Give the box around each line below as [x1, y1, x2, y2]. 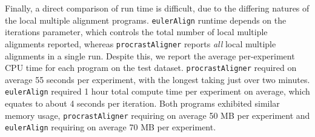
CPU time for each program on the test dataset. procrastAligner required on [5, 61, 297, 74]
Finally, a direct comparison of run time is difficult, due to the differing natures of [5, 2, 310, 14]
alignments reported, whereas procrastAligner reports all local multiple [5, 37, 276, 50]
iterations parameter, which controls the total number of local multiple [5, 25, 268, 38]
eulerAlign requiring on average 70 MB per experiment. [5, 121, 216, 133]
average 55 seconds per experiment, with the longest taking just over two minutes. [5, 73, 310, 85]
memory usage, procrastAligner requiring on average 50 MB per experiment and [5, 109, 310, 121]
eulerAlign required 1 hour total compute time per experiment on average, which [5, 85, 310, 98]
